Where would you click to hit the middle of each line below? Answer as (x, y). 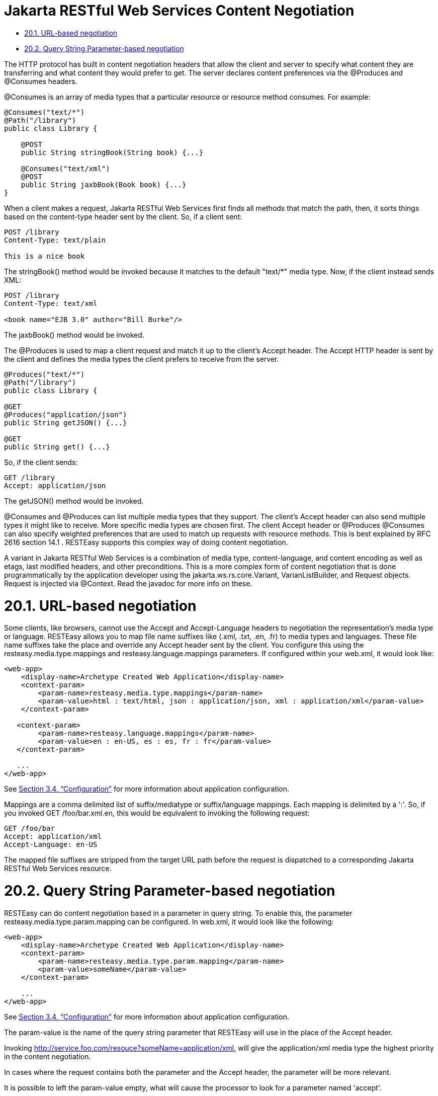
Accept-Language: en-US (51, 845)
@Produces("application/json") (66, 414)
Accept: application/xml (53, 837)
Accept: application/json (55, 485)
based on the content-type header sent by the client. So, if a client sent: (123, 216)
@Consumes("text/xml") (65, 168)
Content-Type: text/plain (55, 240)
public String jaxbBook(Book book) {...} (104, 184)
